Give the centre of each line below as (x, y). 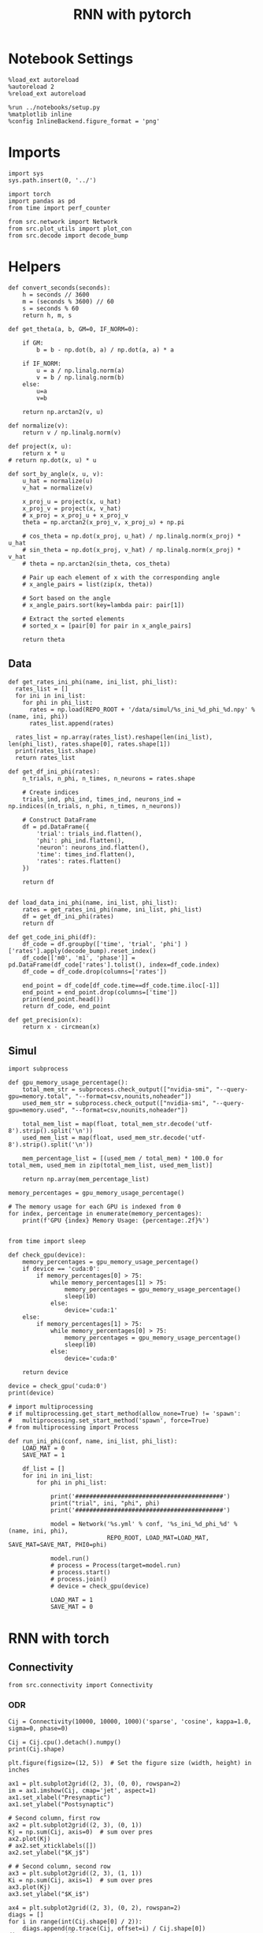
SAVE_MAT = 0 (71, 1607)
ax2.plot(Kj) (30, 1838)
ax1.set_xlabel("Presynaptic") (59, 1797)
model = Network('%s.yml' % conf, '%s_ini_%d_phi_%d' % (144, 1524)
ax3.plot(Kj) (30, 1887)
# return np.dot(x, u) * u (52, 460)
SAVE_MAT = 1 (44, 1455)
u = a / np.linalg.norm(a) (81, 371)
